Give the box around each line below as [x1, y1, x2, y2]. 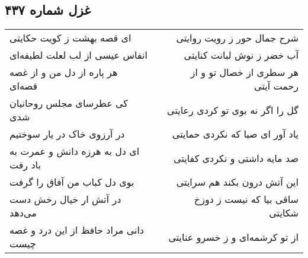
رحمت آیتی [254, 79, 299, 93]
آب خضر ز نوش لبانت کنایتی [184, 48, 299, 62]
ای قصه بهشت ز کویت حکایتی [9, 31, 131, 45]
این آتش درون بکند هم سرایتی [176, 175, 299, 189]
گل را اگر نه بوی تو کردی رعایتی [167, 103, 299, 117]
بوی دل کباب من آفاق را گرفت [9, 175, 134, 189]
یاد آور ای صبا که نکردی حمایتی [172, 127, 299, 141]
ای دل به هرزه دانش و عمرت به [9, 144, 140, 158]
